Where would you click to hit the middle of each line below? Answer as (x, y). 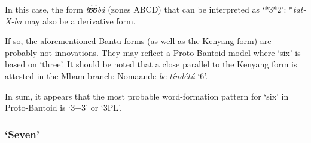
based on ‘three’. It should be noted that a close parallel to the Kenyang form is (151, 64)
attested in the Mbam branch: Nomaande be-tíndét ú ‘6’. (106, 75)
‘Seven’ (22, 134)
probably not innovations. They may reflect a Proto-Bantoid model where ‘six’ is (153, 52)
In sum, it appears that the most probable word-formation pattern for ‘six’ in (147, 96)
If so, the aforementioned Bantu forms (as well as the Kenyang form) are (138, 41)
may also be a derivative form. (80, 21)
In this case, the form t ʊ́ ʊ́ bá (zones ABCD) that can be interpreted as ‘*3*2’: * (149, 9)
